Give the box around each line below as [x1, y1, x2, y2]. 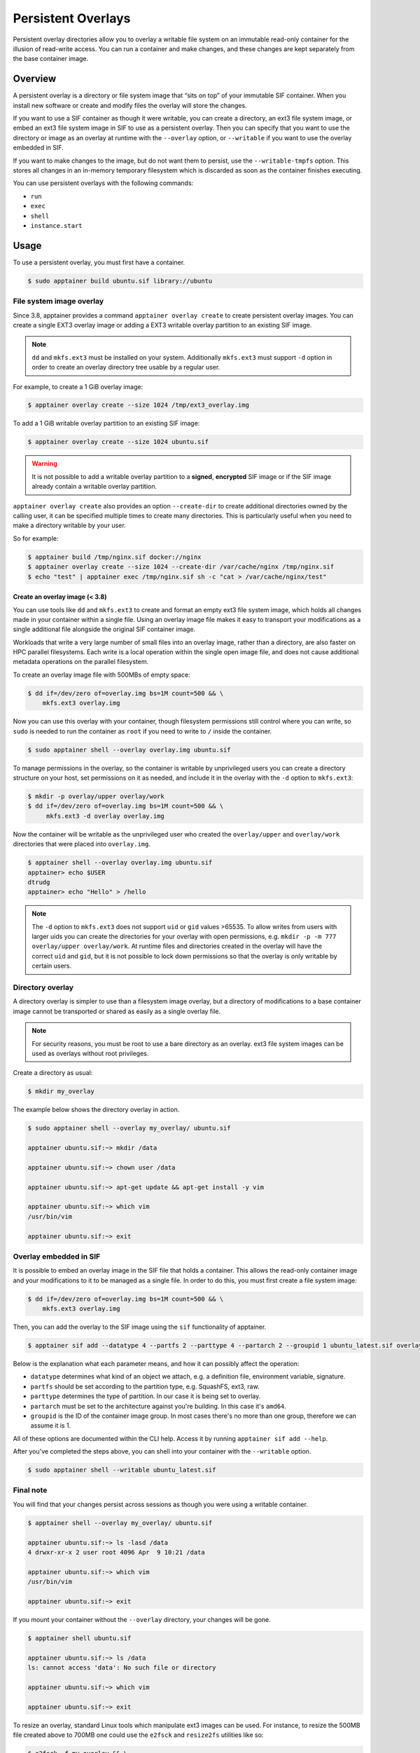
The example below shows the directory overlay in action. [13, 1105, 180, 1114]
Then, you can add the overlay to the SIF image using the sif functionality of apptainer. [13, 1322, 267, 1332]
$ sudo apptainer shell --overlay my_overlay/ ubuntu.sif [27, 1124, 231, 1132]
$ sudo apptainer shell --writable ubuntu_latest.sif [27, 1466, 216, 1474]
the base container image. [13, 55, 89, 63]
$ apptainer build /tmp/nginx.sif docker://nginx [27, 553, 202, 561]
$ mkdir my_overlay [27, 1088, 94, 1095]
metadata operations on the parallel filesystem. [13, 658, 149, 666]
